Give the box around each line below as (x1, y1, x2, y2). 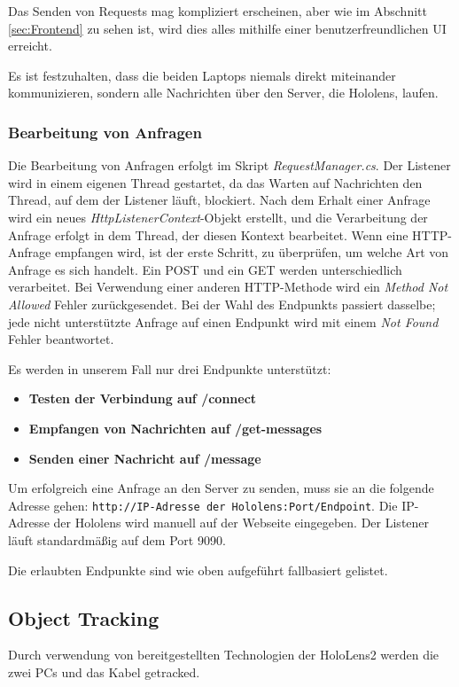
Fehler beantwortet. (8, 330, 114, 348)
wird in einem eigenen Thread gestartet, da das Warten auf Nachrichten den (8, 173, 423, 191)
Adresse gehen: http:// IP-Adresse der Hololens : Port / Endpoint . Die (8, 496, 398, 514)
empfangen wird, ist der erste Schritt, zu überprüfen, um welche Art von (54, 243, 449, 262)
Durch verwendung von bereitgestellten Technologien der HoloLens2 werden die (8, 645, 440, 664)
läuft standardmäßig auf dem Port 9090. (8, 530, 226, 549)
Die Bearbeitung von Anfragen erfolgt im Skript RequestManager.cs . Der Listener (8, 156, 451, 175)
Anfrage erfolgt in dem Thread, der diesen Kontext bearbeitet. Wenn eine (8, 225, 408, 244)
